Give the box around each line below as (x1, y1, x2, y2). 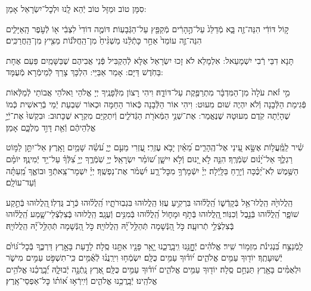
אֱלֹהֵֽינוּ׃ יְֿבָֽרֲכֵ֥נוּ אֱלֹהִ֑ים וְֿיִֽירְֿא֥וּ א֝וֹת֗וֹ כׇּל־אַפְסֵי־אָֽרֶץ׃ (6, 274, 157, 287)
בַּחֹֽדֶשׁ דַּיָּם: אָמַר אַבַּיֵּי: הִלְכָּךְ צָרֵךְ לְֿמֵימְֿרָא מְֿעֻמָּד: (6, 66, 163, 78)
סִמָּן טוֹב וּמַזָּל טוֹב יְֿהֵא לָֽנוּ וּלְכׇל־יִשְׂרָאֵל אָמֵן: (6, 2, 147, 14)
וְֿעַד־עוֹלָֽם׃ (6, 176, 36, 188)
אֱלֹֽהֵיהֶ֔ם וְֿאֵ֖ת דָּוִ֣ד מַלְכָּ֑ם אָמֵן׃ (6, 120, 96, 133)
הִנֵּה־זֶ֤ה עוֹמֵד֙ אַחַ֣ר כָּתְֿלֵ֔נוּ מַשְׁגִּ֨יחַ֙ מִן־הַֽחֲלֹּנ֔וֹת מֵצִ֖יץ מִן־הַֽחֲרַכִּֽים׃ (6, 34, 202, 47)
